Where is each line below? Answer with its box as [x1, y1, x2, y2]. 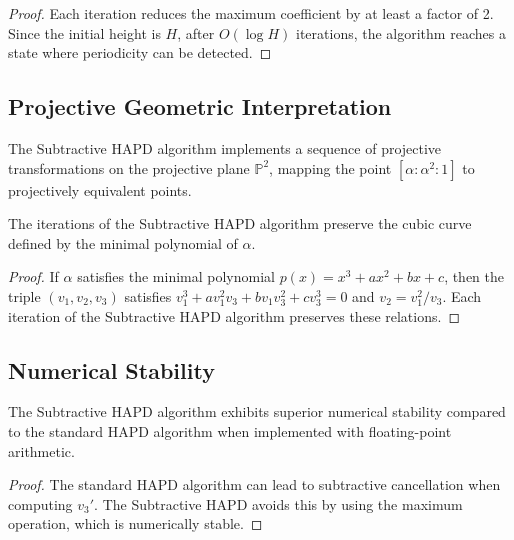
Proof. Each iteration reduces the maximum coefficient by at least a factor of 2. [8, 3, 494, 23]
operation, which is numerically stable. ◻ [8, 513, 263, 534]
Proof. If [8, 266, 59, 287]
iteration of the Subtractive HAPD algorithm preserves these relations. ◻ [8, 305, 461, 326]
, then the [444, 266, 505, 287]
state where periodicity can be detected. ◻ [8, 42, 272, 63]
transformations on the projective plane [8, 157, 250, 178]
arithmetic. [8, 440, 75, 461]
